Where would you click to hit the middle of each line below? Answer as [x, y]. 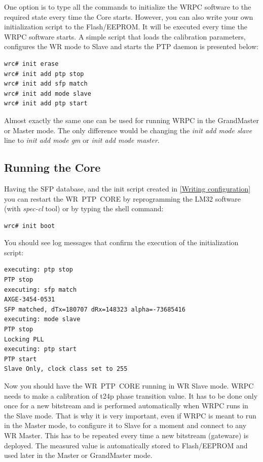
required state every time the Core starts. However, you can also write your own [129, 16]
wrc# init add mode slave [48, 93]
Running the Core [52, 167]
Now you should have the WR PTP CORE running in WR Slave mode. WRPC [129, 386]
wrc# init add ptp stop [44, 74]
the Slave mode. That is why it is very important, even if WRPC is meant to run [130, 415]
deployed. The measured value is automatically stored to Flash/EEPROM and [126, 445]
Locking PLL [24, 339]
